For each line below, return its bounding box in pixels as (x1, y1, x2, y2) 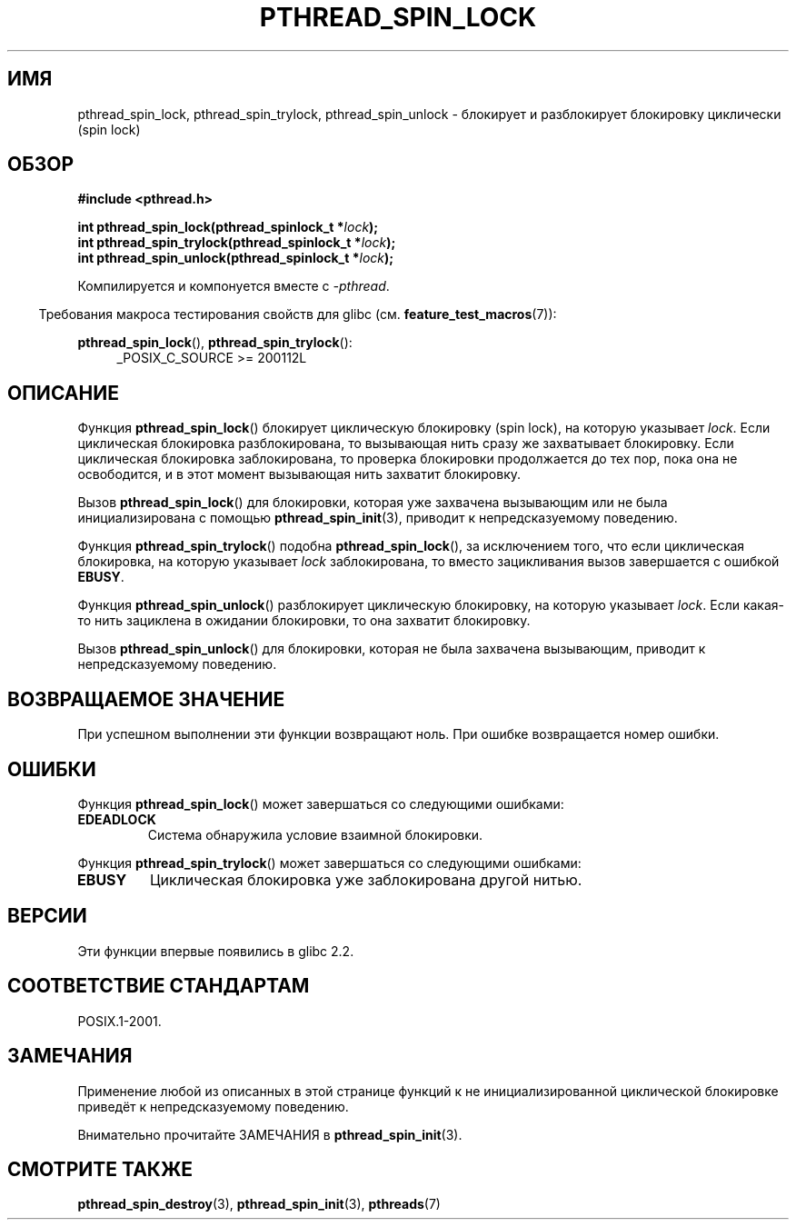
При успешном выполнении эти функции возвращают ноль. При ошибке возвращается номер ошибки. (77, 726, 720, 743)
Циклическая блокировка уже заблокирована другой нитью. (149, 870, 582, 889)
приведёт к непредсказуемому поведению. (77, 1098, 349, 1114)
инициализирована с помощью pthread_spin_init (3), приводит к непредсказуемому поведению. (77, 510, 678, 526)
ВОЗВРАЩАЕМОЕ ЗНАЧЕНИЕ (7, 687, 285, 711)
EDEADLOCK (77, 811, 156, 827)
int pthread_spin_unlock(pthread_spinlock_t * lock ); (77, 250, 394, 266)
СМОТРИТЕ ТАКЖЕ (7, 1157, 194, 1181)
